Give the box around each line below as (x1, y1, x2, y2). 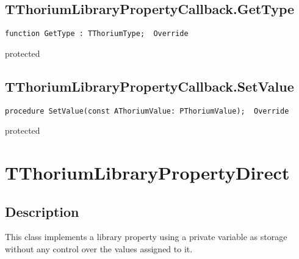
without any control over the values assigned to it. (5, 243, 193, 255)
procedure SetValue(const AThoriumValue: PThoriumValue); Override (5, 106, 289, 115)
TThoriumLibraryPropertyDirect (5, 160, 290, 185)
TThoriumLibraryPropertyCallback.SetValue (5, 76, 294, 95)
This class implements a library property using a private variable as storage (5, 230, 287, 243)
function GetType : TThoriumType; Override (5, 29, 189, 38)
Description (5, 202, 79, 221)
